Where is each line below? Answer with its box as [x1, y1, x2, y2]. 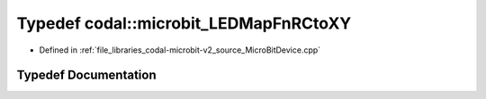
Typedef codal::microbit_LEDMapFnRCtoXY [16, 13, 352, 33]
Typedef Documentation [16, 68, 157, 83]
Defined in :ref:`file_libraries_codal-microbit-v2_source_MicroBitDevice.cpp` [39, 45, 321, 55]
